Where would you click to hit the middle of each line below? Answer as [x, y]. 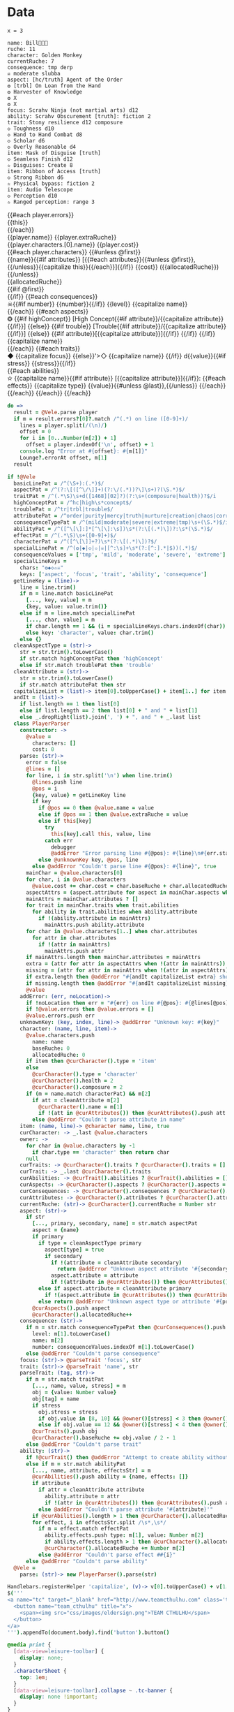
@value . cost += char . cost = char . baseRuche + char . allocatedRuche [131, 886]
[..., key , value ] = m [58, 600]
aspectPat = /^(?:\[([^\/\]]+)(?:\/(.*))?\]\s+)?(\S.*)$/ [100, 490]
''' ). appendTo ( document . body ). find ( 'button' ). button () [88, 1632]
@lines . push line [57, 782]
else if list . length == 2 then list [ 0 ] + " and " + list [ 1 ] [109, 711]
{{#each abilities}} [33, 370]
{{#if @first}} [26, 289]
